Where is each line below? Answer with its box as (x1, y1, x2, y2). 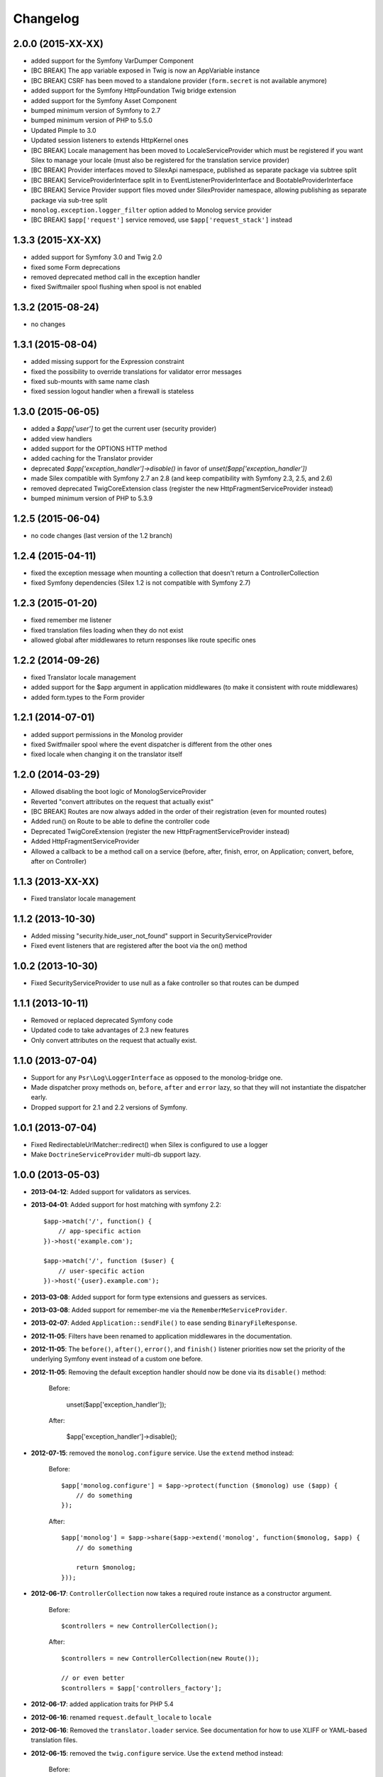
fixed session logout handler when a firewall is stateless (30, 387, 194, 396)
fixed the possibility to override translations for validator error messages (30, 367, 243, 376)
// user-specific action (57, 1267, 145, 1275)
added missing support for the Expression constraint (30, 358, 184, 366)
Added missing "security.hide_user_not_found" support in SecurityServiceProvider (30, 931, 272, 940)
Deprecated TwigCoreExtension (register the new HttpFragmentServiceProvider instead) (30, 827, 290, 835)
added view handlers (30, 434, 92, 443)
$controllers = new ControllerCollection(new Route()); (61, 1654, 260, 1663)
